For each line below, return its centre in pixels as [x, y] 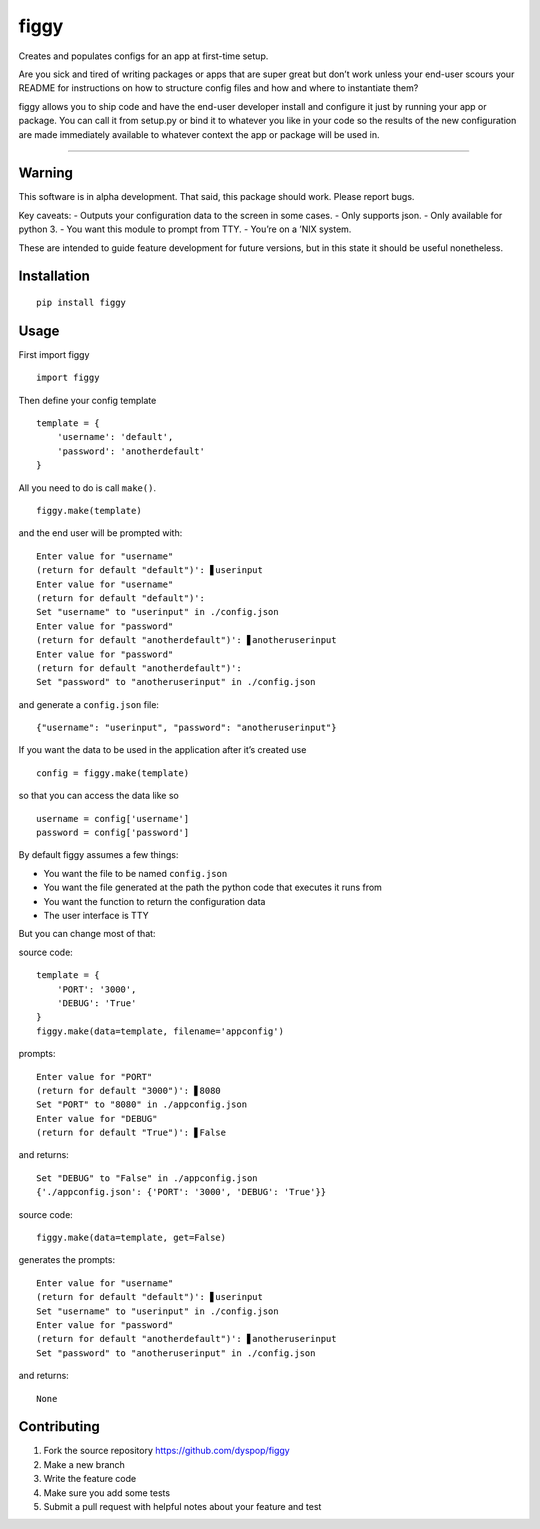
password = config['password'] [113, 833]
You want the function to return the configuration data [154, 901]
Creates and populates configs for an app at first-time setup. [143, 56]
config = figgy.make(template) [113, 773]
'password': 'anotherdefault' [130, 451]
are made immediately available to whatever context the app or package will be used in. [199, 134]
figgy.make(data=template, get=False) [131, 1238]
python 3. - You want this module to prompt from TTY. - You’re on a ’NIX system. [185, 229]
